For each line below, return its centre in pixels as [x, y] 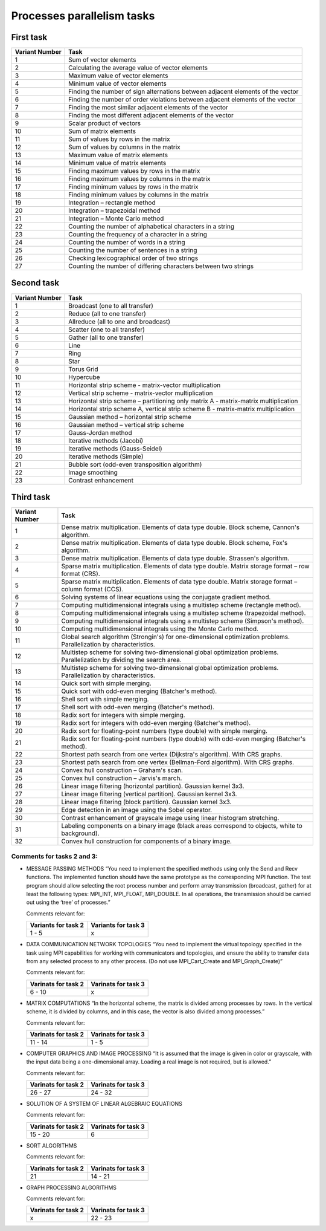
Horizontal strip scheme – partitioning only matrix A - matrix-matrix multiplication [183, 401]
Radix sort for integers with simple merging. [123, 715]
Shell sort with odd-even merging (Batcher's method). [138, 707]
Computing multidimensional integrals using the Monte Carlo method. [160, 629]
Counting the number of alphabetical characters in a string [152, 227]
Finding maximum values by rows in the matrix [134, 171]
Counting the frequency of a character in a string [138, 235]
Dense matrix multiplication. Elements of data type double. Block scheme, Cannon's [181, 527]
